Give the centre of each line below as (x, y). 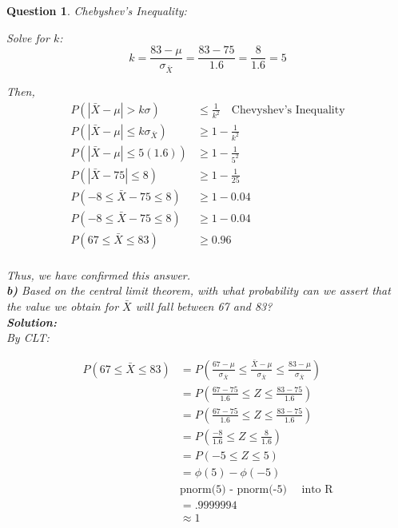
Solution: (32, 322)
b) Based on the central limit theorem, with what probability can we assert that (199, 290)
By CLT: (28, 337)
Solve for (28, 37)
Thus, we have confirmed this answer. (99, 274)
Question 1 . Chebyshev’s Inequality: (97, 10)
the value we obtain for (63, 306)
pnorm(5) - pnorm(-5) (233, 489)
